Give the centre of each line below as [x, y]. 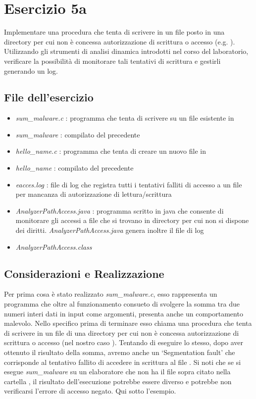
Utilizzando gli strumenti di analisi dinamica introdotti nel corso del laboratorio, [126, 51]
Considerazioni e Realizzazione [84, 273]
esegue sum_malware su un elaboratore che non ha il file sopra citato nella [117, 372]
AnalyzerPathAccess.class [54, 246]
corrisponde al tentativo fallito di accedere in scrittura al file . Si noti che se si [123, 362]
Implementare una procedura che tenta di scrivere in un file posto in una [114, 32]
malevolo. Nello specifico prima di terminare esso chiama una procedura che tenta [128, 323]
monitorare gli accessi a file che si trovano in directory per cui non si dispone [132, 220]
